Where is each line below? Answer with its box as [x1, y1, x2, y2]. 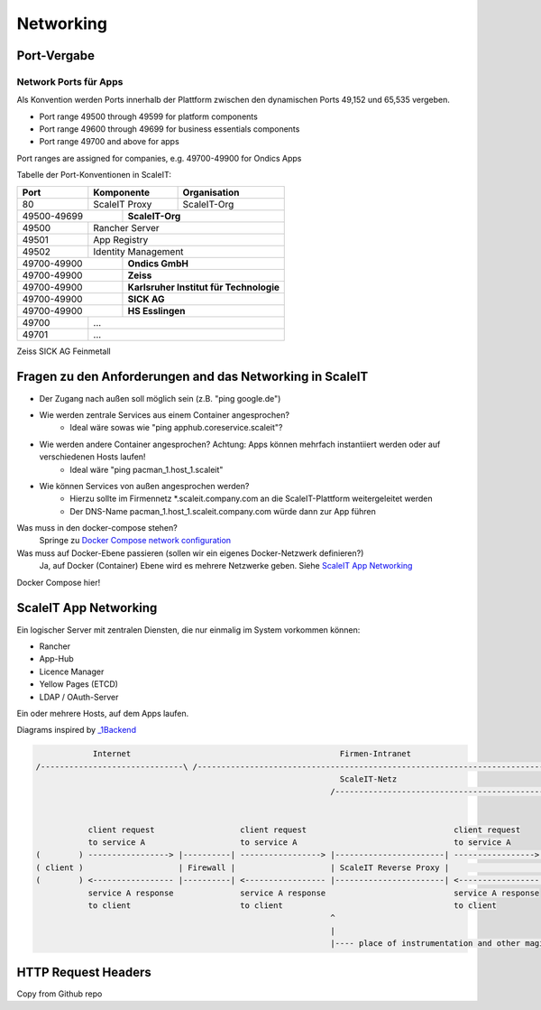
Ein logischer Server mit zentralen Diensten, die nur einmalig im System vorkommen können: [16, 624, 361, 635]
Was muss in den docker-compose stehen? [16, 523, 178, 533]
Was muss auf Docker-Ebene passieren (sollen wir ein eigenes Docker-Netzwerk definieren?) [16, 547, 364, 559]
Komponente [93, 186, 151, 199]
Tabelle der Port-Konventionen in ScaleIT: [16, 170, 171, 181]
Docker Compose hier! [16, 577, 101, 588]
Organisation [182, 186, 240, 199]
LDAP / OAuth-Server [39, 691, 119, 702]
